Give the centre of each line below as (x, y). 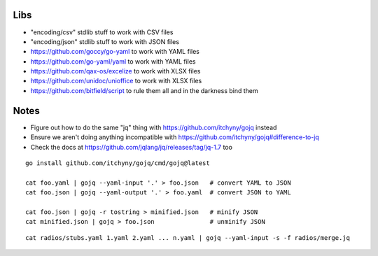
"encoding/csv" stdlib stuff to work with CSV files (102, 32)
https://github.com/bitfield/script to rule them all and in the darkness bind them (144, 90)
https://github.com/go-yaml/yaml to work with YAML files (113, 61)
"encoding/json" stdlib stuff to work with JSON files (105, 41)
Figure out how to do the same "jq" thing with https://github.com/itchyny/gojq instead (154, 127)
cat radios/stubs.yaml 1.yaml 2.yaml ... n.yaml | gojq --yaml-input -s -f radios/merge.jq (188, 237)
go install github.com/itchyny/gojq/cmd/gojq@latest (118, 163)
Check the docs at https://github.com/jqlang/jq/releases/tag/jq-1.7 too (131, 147)
